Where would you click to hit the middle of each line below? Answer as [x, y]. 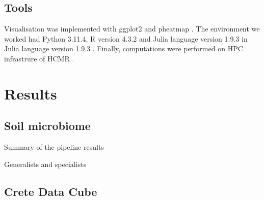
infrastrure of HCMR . [39, 58]
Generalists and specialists [45, 164]
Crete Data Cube [51, 191]
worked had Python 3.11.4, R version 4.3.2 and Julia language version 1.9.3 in [126, 38]
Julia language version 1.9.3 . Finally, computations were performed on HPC [124, 48]
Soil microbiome [47, 126]
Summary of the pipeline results [54, 147]
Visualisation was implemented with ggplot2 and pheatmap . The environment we [132, 29]
